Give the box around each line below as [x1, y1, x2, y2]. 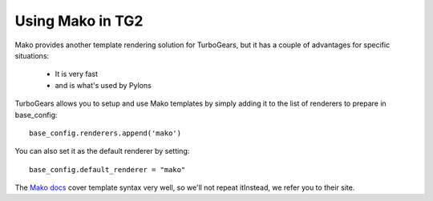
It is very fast [55, 69, 99, 79]
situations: [14, 50, 50, 60]
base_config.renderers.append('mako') [29, 128, 182, 138]
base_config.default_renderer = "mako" [29, 165, 186, 174]
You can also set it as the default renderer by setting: [14, 147, 190, 156]
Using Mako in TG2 [14, 12, 144, 30]
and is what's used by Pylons [55, 80, 152, 90]
